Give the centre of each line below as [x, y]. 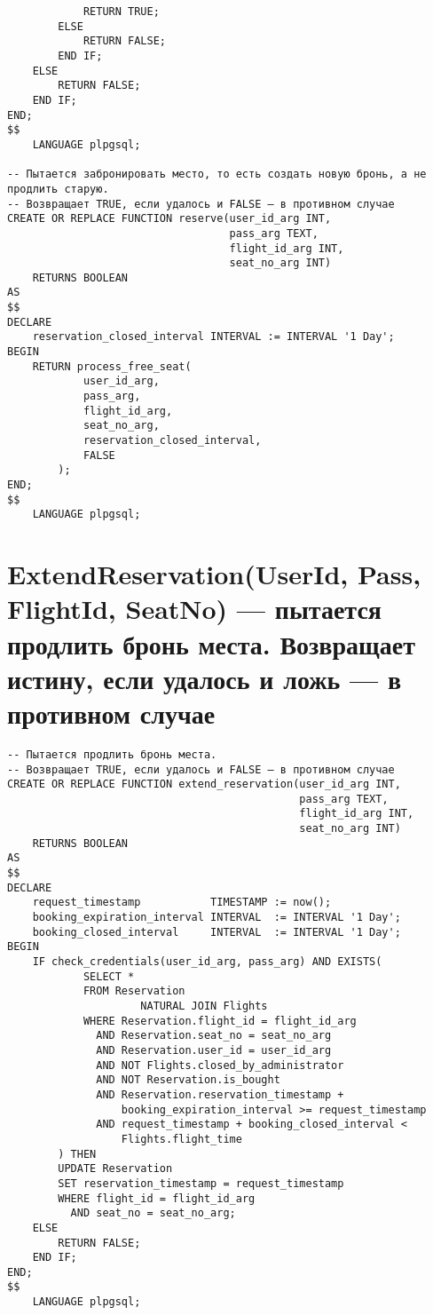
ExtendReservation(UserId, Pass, [214, 574]
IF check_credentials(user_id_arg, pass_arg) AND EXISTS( [207, 962]
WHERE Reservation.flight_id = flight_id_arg [220, 1021]
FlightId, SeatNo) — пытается [194, 609]
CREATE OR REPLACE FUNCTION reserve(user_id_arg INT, [169, 219]
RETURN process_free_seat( [112, 366]
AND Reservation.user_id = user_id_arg [214, 1050]
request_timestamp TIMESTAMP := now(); [182, 903]
